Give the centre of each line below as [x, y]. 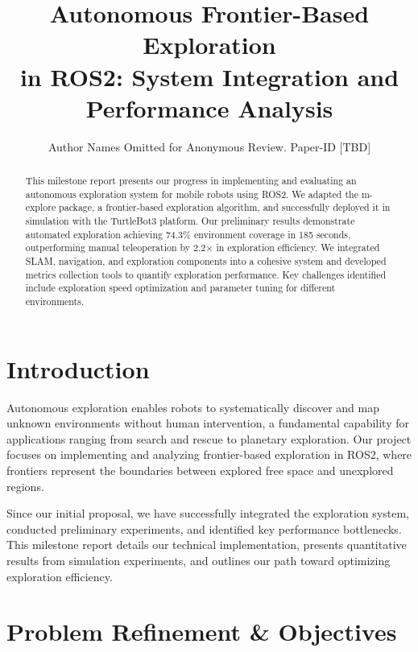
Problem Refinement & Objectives [202, 631]
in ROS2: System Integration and [209, 76]
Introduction [78, 368]
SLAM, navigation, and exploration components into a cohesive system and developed [206, 261]
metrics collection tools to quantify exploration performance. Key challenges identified [206, 274]
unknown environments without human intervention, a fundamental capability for [208, 423]
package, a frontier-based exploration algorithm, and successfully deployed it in [225, 207]
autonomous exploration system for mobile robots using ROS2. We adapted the [192, 194]
